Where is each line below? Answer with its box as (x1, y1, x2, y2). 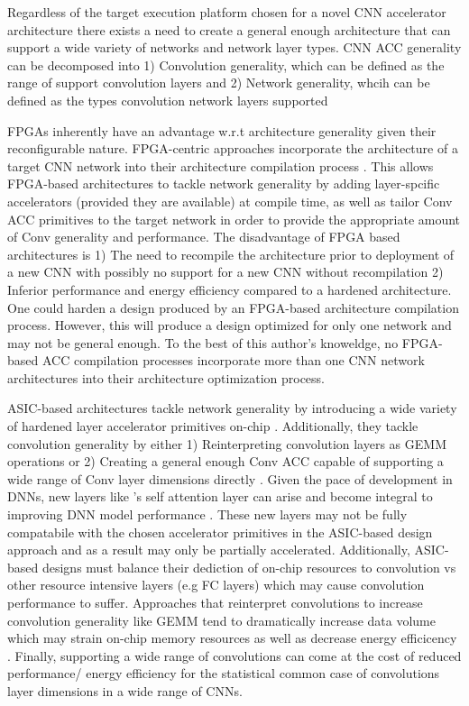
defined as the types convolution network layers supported (7, 90, 328, 109)
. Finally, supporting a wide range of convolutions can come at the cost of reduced (7, 646, 462, 665)
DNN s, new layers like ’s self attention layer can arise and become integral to (7, 487, 433, 506)
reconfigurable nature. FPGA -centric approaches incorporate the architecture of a (7, 139, 458, 158)
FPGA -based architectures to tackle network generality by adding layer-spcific (7, 174, 440, 193)
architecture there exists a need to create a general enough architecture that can (7, 20, 451, 39)
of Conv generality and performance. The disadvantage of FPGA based (7, 227, 400, 246)
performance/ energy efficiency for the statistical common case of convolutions (7, 664, 440, 683)
